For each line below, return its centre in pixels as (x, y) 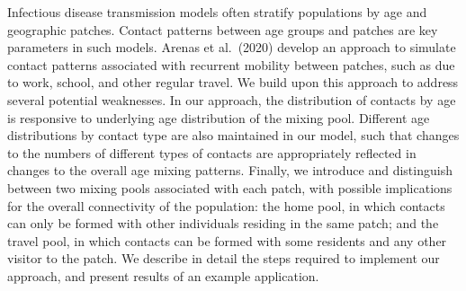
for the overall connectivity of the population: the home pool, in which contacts (226, 205)
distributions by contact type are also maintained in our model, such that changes (233, 135)
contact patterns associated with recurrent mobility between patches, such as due (231, 64)
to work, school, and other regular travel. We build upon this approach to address (233, 82)
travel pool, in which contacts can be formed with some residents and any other (227, 240)
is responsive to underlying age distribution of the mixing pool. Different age (219, 117)
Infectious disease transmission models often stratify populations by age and (217, 12)
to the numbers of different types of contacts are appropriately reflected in (212, 152)
